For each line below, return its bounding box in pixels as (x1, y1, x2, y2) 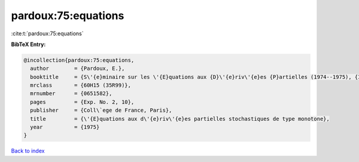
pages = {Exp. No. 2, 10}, (30, 99, 135, 105)
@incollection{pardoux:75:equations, (23, 57, 135, 63)
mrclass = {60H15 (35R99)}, (30, 82, 132, 89)
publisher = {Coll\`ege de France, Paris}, (30, 107, 172, 114)
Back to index (11, 147, 45, 155)
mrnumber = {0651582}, (30, 90, 112, 97)
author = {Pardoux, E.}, (30, 65, 125, 72)
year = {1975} (30, 124, 100, 131)
